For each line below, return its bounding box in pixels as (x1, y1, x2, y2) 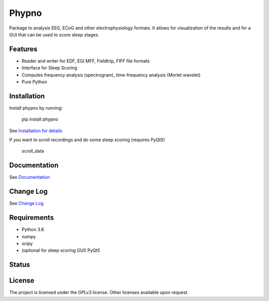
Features (9, 45, 37, 53)
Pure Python (21, 79, 47, 85)
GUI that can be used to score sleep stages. (9, 31, 100, 37)
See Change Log (9, 200, 44, 206)
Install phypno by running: (9, 105, 63, 111)
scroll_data (21, 148, 44, 154)
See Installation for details (9, 128, 63, 134)
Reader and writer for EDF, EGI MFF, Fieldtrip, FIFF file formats (21, 58, 150, 64)
